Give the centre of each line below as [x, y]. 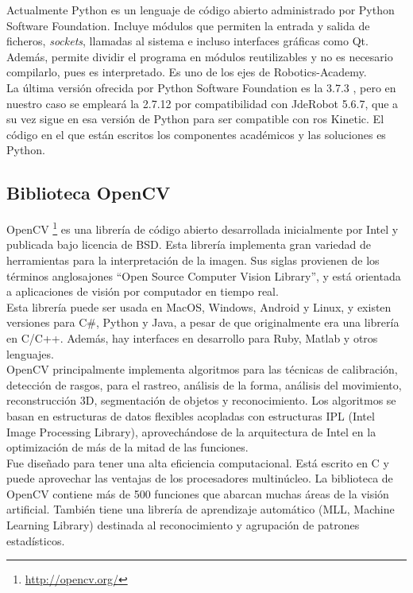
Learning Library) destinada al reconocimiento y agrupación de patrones [183, 525]
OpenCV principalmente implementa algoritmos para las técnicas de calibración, [202, 369]
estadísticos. [36, 540]
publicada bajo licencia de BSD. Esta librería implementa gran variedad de [189, 244]
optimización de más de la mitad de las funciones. [127, 447]
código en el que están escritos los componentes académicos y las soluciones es [196, 134]
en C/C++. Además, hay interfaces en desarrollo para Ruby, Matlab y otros [192, 337]
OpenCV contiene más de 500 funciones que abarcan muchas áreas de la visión [198, 493]
